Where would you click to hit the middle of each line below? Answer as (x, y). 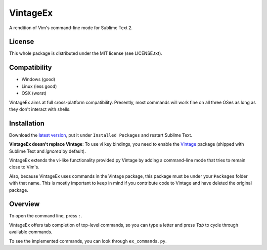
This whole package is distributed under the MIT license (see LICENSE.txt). (86, 53)
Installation (27, 123)
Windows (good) (38, 80)
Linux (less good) (39, 86)
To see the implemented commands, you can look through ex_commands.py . (88, 241)
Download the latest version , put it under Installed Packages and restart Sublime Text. (101, 135)
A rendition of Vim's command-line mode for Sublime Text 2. (71, 28)
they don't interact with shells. (40, 109)
